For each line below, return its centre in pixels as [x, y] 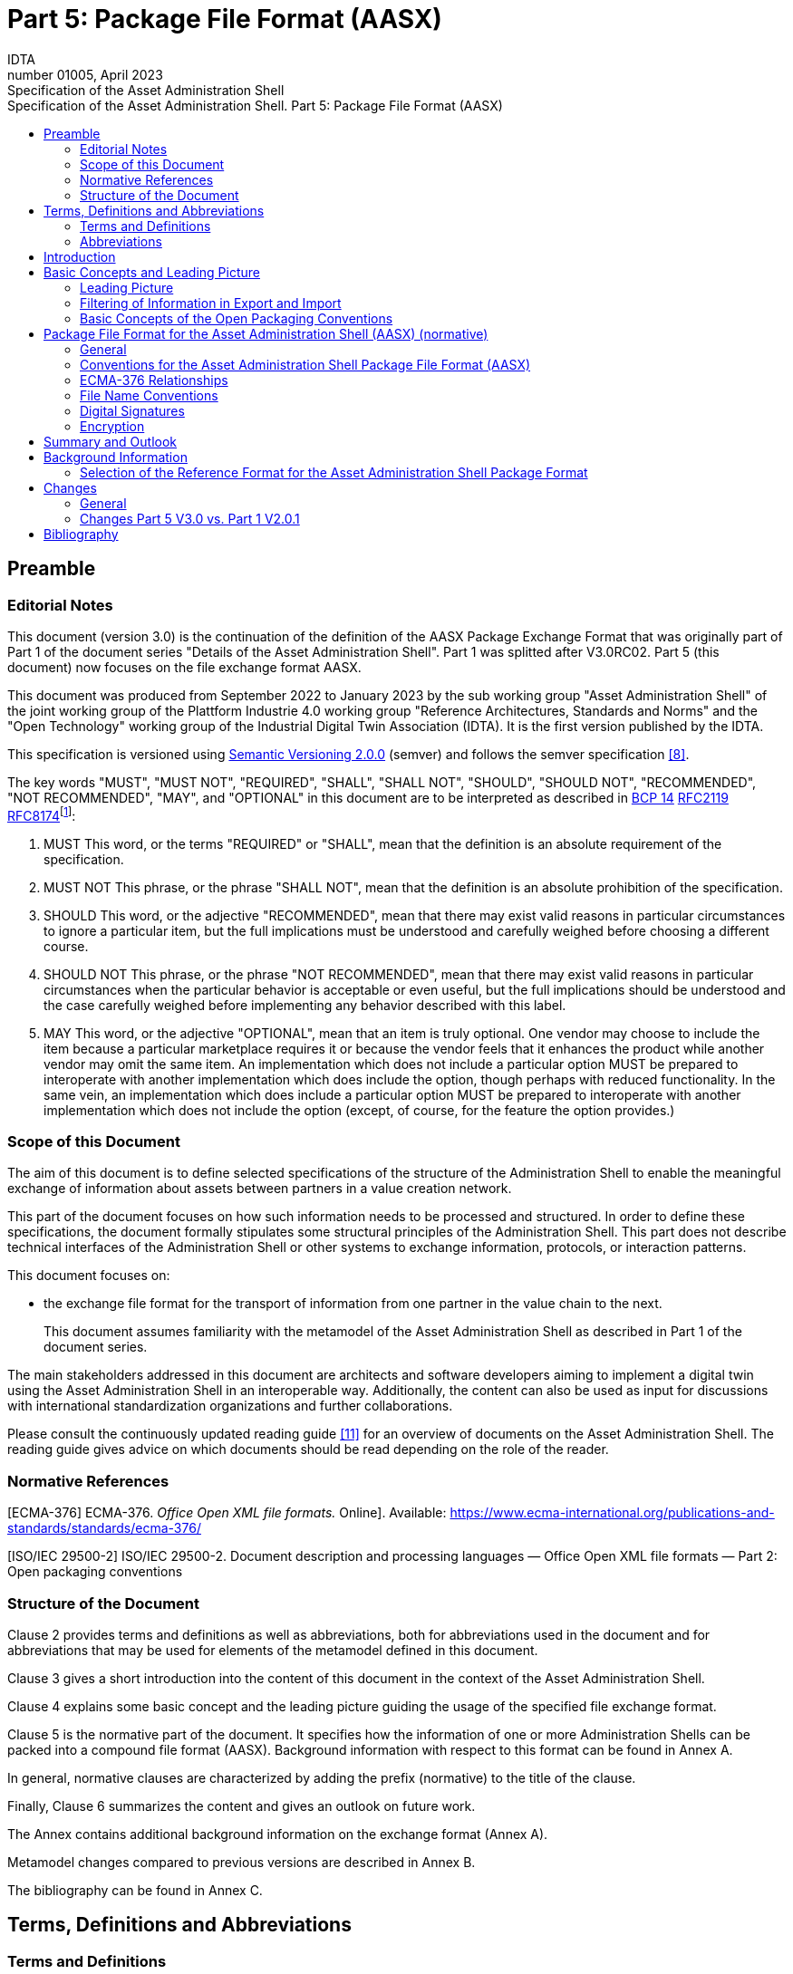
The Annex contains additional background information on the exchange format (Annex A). [278, 1834]
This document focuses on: [89, 1276]
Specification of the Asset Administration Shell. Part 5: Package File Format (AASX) [255, 105]
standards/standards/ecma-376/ [104, 1528]
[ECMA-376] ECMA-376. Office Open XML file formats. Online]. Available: [227, 1513]
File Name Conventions [149, 395]
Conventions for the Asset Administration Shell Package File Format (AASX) [305, 364]
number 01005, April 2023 [85, 74]
